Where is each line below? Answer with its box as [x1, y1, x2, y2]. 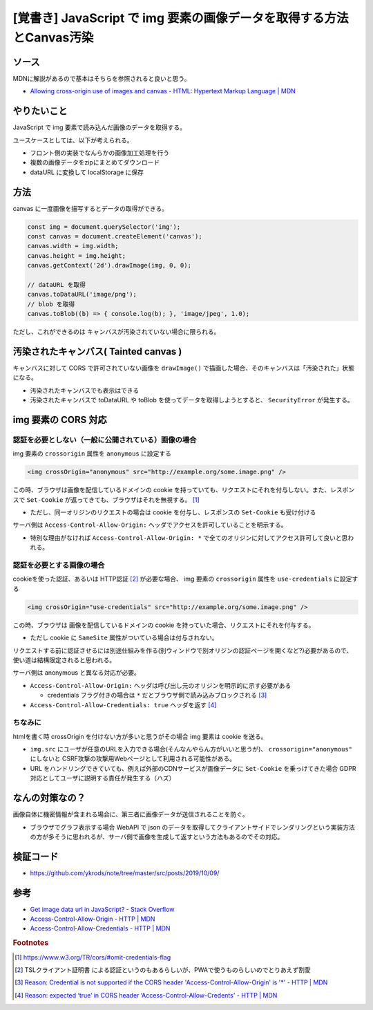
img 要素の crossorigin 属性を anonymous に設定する [12, 449, 172, 458]
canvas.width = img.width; [27, 242, 119, 250]
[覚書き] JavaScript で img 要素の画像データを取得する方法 [12, 10, 349, 26]
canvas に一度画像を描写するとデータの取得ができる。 [12, 204, 169, 212]
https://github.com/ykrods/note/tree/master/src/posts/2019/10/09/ [30, 868, 220, 877]
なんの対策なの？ [12, 792, 86, 804]
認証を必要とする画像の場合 [12, 561, 105, 570]
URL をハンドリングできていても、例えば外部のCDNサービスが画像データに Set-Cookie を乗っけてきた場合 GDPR [30, 764, 356, 772]
